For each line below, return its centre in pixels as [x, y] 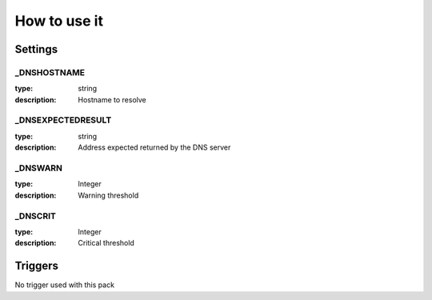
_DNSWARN [39, 168]
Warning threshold [108, 195]
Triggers [37, 266]
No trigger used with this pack [65, 285]
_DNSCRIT [35, 216]
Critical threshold [106, 243]
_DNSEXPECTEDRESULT [63, 120]
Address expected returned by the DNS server [154, 147]
